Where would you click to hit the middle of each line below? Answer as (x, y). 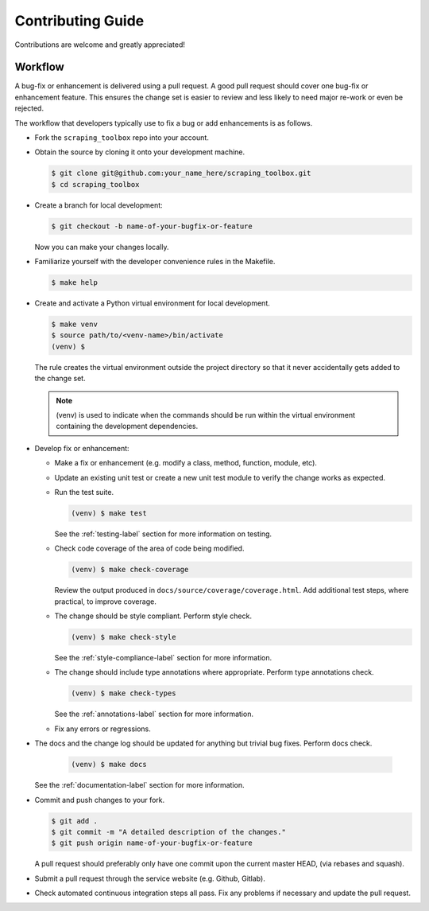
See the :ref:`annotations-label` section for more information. (154, 714)
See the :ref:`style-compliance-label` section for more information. (163, 658)
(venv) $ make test (109, 513)
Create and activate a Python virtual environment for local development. (152, 303)
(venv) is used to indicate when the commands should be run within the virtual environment (206, 415)
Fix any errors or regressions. (102, 729)
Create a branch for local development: (99, 205)
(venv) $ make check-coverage (130, 570)
